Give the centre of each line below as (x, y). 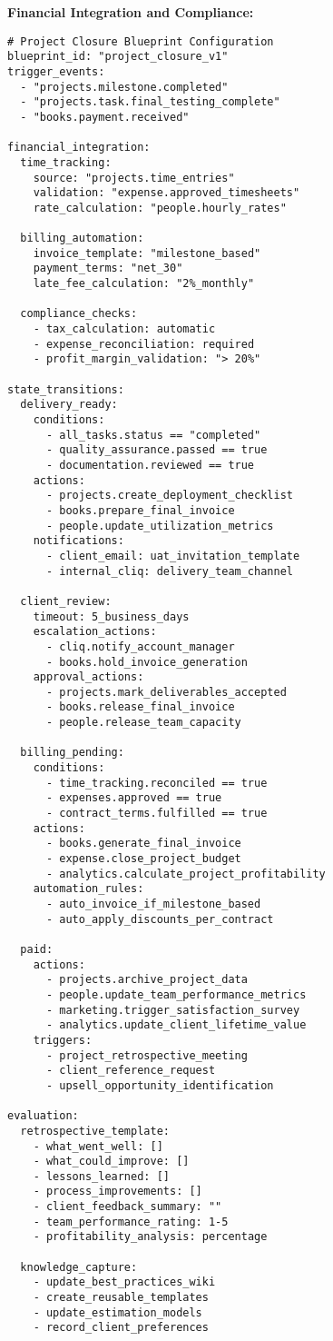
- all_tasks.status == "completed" (153, 435)
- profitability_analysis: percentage (150, 1237)
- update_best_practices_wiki (124, 1282)
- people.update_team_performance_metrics (176, 994)
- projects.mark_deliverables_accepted (166, 692)
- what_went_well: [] (98, 1146)
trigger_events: (56, 71)
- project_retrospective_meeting (147, 1055)
